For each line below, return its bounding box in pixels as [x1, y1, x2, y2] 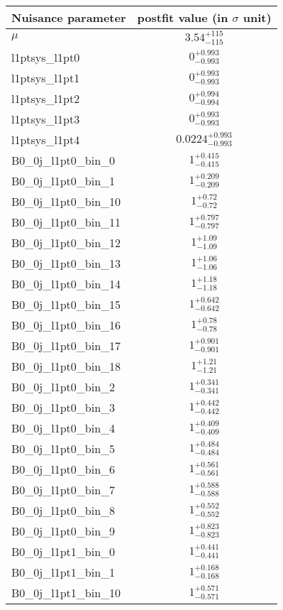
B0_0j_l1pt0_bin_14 [11, 275, 121, 292]
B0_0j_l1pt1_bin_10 [11, 584, 121, 601]
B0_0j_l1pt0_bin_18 [11, 357, 121, 374]
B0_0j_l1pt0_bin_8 [11, 501, 116, 518]
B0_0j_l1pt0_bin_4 [11, 419, 116, 436]
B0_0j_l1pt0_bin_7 [11, 481, 116, 498]
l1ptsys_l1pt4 [11, 131, 80, 148]
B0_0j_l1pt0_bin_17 [11, 337, 121, 354]
